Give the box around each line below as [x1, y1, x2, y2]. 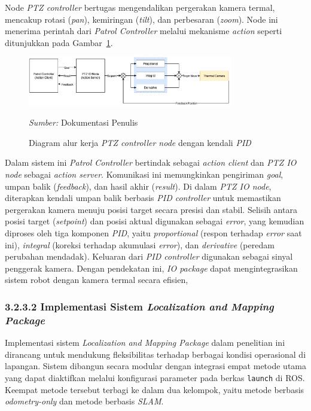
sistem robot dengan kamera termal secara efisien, [5, 273, 188, 286]
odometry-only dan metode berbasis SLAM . [5, 395, 164, 407]
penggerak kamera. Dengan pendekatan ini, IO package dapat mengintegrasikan [5, 261, 298, 274]
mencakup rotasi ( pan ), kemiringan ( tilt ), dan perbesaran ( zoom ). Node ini [5, 13, 278, 25]
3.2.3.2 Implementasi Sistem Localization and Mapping [5, 299, 274, 313]
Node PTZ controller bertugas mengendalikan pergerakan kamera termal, [5, 1, 275, 13]
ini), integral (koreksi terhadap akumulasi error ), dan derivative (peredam [5, 238, 275, 251]
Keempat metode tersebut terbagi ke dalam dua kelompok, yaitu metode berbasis [5, 383, 304, 395]
